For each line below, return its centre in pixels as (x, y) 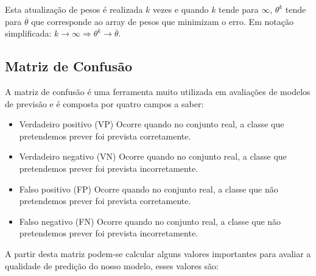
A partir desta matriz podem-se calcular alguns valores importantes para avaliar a (158, 253)
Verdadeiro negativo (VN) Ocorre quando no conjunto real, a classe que (153, 156)
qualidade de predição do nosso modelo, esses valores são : (112, 265)
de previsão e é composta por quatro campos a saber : (104, 103)
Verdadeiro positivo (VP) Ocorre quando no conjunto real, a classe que (152, 124)
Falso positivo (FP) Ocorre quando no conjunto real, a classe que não (149, 189)
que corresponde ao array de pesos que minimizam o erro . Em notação (162, 21)
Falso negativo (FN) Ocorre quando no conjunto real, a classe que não (150, 221)
